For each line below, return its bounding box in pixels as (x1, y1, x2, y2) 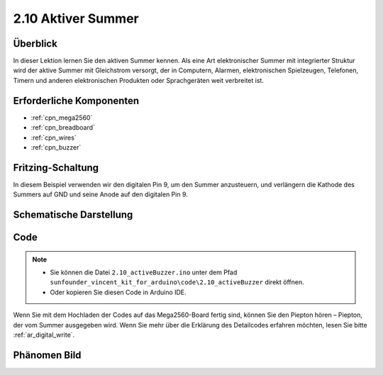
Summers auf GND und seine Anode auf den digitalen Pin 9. (13, 190, 188, 198)
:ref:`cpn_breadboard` (30, 123, 96, 132)
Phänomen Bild (13, 349, 82, 361)
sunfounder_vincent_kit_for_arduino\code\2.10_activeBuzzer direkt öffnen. (50, 278, 304, 286)
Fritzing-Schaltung (13, 162, 99, 174)
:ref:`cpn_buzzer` (30, 142, 82, 152)
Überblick (13, 38, 58, 50)
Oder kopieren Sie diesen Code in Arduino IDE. (50, 288, 187, 296)
